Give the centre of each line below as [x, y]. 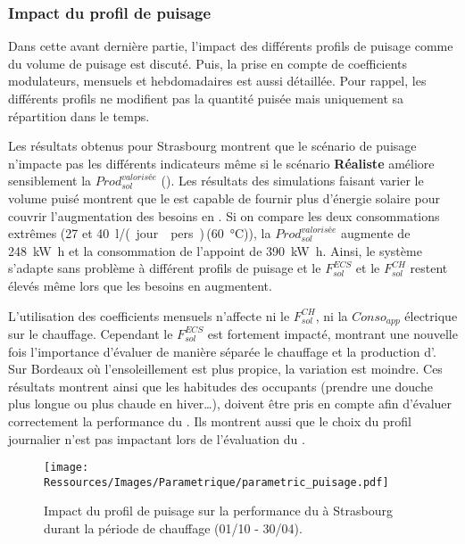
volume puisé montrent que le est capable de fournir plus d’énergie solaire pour [224, 198]
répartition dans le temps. [79, 115]
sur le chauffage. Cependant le [91, 333]
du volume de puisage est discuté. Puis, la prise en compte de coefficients [208, 63]
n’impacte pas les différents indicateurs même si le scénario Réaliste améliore [221, 163]
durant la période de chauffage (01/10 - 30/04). [173, 528]
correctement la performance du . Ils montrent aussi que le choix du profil [210, 420]
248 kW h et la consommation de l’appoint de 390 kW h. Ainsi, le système [215, 250]
